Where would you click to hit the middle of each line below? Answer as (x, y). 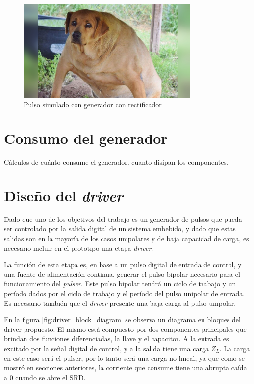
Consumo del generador (86, 138)
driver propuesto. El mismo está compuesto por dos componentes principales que (125, 329)
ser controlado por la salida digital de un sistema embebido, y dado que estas (120, 229)
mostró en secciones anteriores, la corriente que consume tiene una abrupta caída (126, 368)
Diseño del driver (63, 195)
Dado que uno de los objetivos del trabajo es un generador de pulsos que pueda (123, 219)
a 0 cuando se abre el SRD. (45, 377)
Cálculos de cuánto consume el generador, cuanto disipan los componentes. (116, 162)
